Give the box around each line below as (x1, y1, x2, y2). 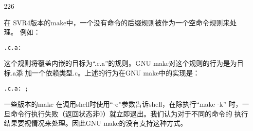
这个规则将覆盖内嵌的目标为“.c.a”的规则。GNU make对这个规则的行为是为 (4, 58, 237, 68)
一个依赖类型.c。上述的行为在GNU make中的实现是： (32, 68, 200, 78)
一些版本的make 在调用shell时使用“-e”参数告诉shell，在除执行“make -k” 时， (4, 99, 242, 109)
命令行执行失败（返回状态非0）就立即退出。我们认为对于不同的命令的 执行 (10, 108, 248, 118)
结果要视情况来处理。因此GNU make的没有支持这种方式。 (4, 118, 187, 128)
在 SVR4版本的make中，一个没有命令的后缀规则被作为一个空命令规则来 (4, 17, 230, 27)
